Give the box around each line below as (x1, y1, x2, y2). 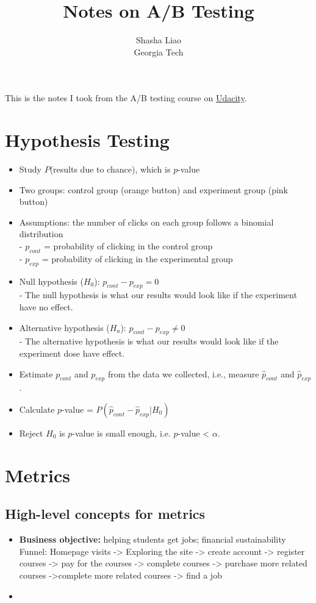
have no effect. (19, 300, 73, 313)
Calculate (19, 402, 55, 415)
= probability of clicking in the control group (44, 240, 213, 252)
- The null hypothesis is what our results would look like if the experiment (19, 288, 297, 301)
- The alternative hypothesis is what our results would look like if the (19, 335, 279, 348)
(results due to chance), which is (49, 163, 171, 176)
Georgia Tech (134, 45, 184, 58)
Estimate (19, 367, 53, 380)
